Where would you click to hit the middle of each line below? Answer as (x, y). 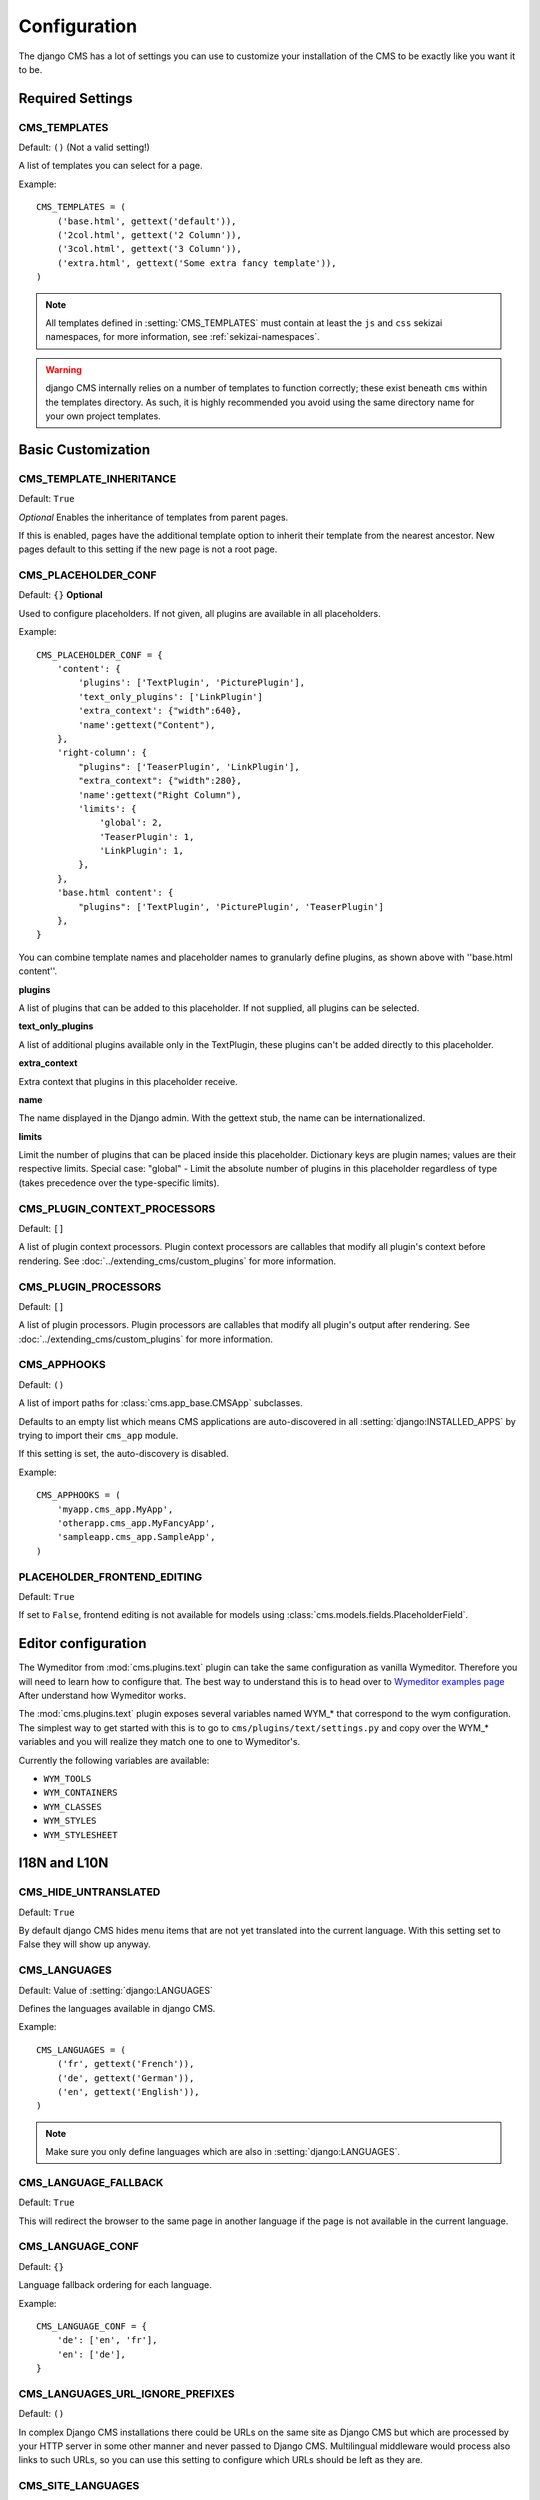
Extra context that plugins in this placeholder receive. (128, 1081)
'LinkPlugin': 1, (142, 851)
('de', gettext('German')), (125, 2078)
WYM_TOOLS (67, 1778)
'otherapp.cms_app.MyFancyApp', (136, 1523)
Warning (63, 369)
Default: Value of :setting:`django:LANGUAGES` (116, 1990)
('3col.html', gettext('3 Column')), (149, 249)
